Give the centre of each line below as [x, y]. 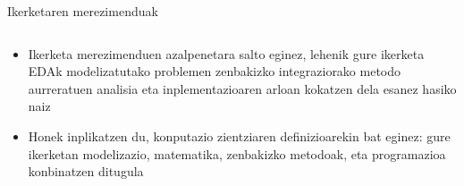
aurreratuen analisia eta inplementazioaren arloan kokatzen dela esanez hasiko [242, 88]
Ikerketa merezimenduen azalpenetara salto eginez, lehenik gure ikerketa [226, 53]
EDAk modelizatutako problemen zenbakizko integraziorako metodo [215, 71]
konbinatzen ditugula [86, 171]
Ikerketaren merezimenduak [83, 11]
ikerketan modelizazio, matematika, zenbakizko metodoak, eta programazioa [237, 153]
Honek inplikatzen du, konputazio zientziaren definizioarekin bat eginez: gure [239, 135]
